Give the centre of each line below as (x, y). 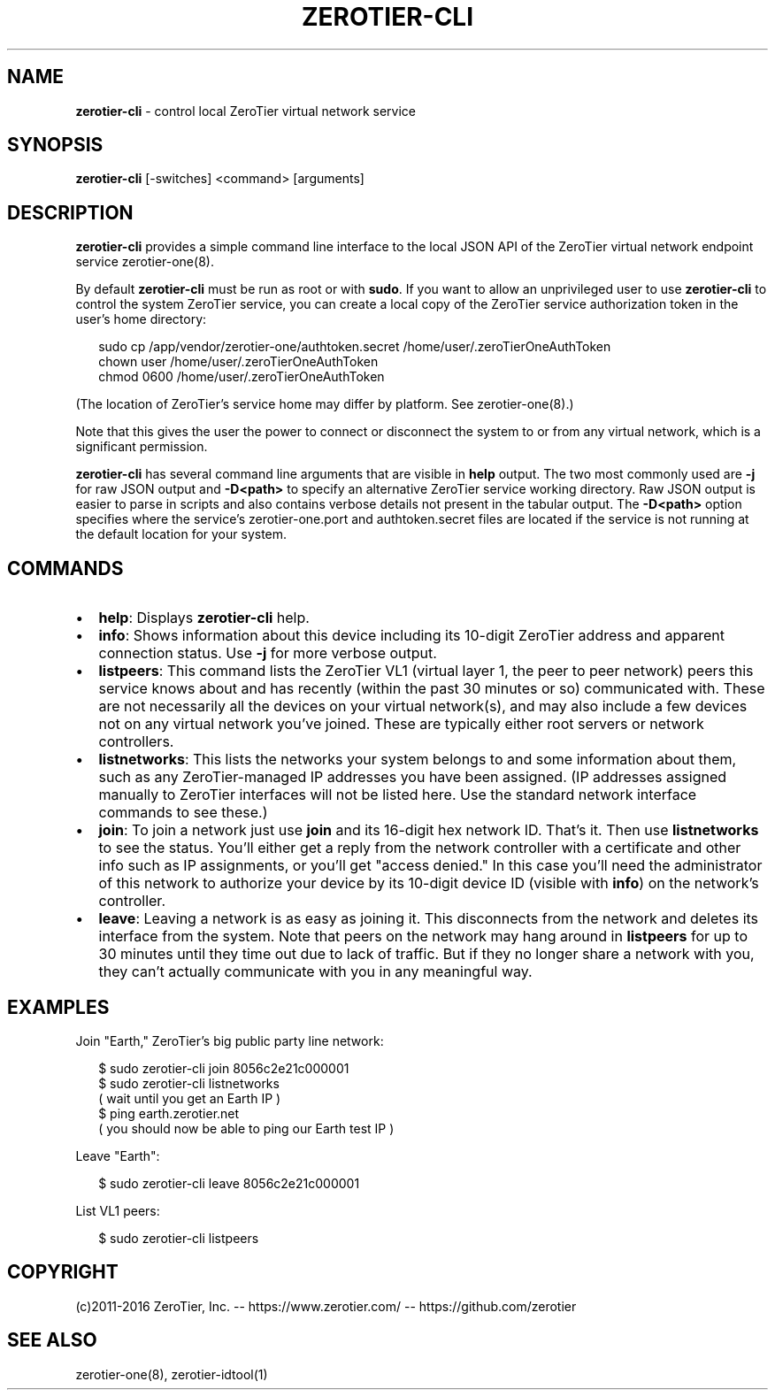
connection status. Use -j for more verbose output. (268, 653)
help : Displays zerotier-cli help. (204, 618)
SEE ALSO (52, 1340)
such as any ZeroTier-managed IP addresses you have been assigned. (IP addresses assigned (413, 777)
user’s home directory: (141, 319)
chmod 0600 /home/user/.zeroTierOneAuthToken (242, 377)
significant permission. (142, 447)
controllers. (136, 742)
